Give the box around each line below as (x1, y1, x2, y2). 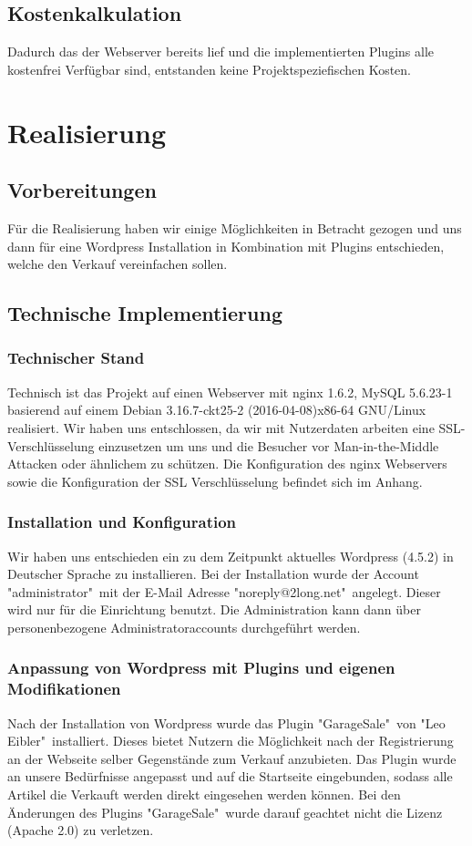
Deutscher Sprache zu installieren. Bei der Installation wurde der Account (7, 564, 419, 583)
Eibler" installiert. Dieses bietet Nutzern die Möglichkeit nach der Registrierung (7, 731, 454, 750)
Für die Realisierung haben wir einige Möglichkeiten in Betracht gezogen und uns (7, 218, 462, 237)
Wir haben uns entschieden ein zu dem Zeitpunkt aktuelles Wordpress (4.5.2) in (7, 546, 454, 565)
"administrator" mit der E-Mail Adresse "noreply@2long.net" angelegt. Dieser (7, 582, 441, 601)
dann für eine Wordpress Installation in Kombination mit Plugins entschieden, (7, 236, 445, 255)
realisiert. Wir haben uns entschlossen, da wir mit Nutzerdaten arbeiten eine (7, 418, 435, 437)
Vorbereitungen (7, 176, 157, 204)
